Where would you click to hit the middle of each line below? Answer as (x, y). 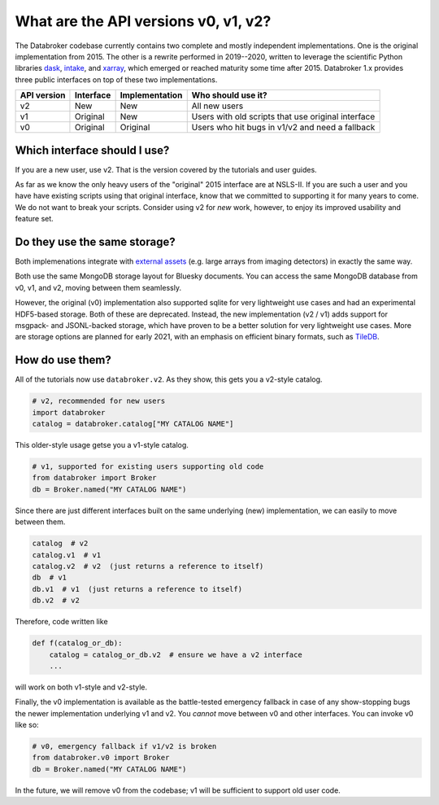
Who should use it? (229, 95)
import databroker (69, 412)
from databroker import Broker (95, 478)
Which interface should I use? (92, 150)
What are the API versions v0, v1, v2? (143, 21)
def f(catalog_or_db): (77, 643)
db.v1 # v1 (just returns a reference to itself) (137, 589)
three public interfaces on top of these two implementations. (116, 79)
